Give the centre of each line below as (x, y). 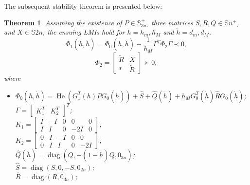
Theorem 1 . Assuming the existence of (63, 22)
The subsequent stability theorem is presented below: (83, 6)
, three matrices (170, 22)
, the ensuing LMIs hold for (84, 32)
